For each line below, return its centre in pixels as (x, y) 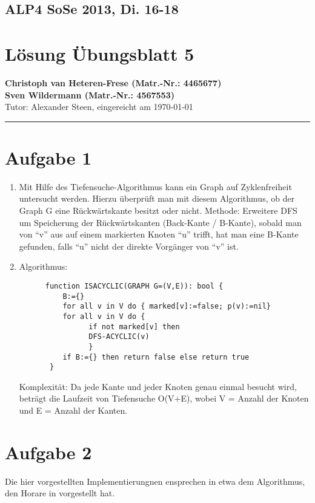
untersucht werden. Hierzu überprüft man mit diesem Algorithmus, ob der (157, 198)
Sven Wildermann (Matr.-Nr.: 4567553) (90, 94)
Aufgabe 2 (48, 452)
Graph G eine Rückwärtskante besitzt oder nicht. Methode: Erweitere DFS (158, 210)
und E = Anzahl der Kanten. (73, 410)
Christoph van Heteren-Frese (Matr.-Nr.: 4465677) (113, 82)
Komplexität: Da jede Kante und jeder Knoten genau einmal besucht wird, (158, 386)
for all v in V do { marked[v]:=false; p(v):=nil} (167, 306)
